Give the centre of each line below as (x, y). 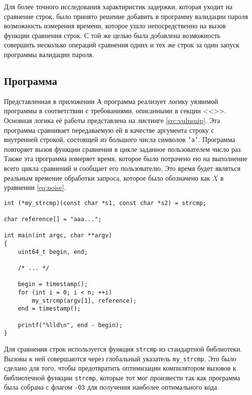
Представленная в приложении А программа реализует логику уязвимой (111, 101)
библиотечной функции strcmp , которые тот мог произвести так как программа (122, 377)
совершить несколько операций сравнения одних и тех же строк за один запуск (122, 45)
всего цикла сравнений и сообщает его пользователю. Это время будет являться (122, 168)
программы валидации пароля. (49, 54)
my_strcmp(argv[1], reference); (84, 301)
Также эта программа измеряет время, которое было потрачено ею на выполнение (126, 158)
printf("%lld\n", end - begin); (70, 325)
